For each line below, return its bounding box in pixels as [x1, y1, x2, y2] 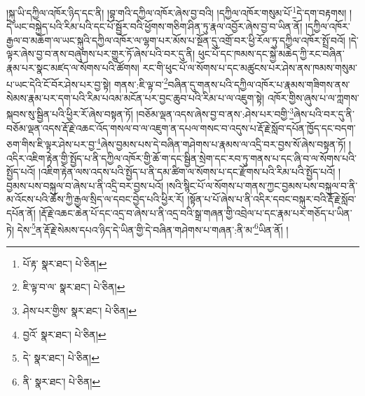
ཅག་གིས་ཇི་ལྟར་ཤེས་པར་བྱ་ [6, 136, 97, 151]
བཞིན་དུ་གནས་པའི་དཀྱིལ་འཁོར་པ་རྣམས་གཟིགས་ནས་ [167, 77, 350, 91]
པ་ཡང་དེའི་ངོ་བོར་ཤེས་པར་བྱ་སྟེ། [6, 77, 111, 91]
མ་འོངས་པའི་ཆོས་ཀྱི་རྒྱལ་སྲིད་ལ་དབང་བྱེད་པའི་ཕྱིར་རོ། [6, 192, 184, 206]
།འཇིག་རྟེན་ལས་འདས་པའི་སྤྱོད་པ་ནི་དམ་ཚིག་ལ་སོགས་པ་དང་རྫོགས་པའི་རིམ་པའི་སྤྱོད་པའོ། [39, 164, 336, 179]
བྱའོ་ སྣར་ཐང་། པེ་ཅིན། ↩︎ [22, 326, 106, 341]
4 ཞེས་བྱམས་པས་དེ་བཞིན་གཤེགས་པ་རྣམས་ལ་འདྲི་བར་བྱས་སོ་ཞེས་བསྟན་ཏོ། [96, 135, 346, 151]
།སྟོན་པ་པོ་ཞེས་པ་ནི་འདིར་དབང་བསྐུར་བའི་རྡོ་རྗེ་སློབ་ [187, 192, 357, 206]
